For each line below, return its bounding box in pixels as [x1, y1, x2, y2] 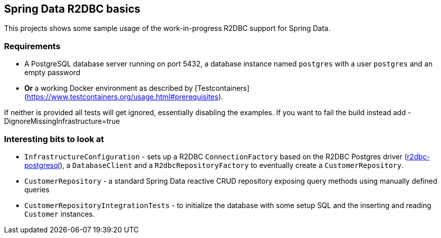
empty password [24, 68, 81, 77]
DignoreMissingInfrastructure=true [4, 117, 120, 126]
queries [24, 185, 50, 194]
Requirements [4, 41, 61, 51]
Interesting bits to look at [4, 133, 104, 144]
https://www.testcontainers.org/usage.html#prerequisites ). [27, 92, 224, 101]
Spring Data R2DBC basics [4, 3, 140, 15]
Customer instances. [24, 209, 95, 218]
